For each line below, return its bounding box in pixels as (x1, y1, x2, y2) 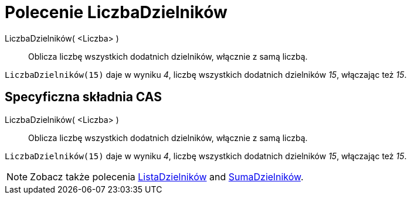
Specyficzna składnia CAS (5, 90, 162, 105)
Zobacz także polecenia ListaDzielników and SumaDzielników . (30, 170, 304, 183)
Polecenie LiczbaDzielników (5, 2, 227, 22)
